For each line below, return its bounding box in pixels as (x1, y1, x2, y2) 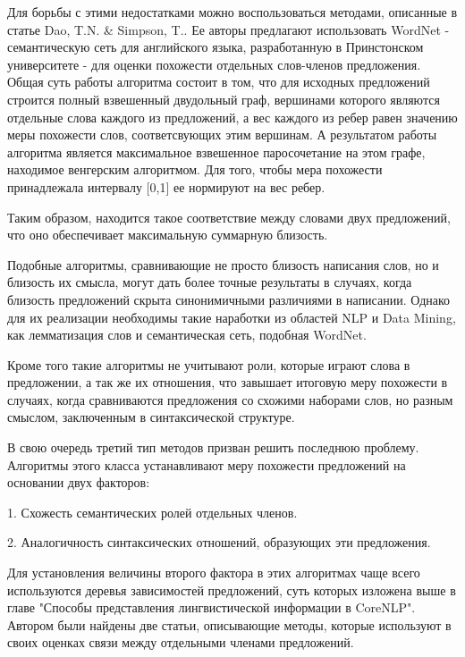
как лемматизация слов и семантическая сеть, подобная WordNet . (7, 325, 367, 344)
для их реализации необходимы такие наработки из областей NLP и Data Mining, (7, 307, 456, 326)
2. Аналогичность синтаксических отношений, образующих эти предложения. (7, 533, 431, 552)
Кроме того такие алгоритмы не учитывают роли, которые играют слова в (7, 355, 410, 374)
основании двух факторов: (7, 473, 150, 492)
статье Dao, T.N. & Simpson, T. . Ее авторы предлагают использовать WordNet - (7, 20, 450, 38)
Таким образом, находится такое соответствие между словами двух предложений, (7, 207, 451, 226)
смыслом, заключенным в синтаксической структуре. (7, 408, 295, 426)
